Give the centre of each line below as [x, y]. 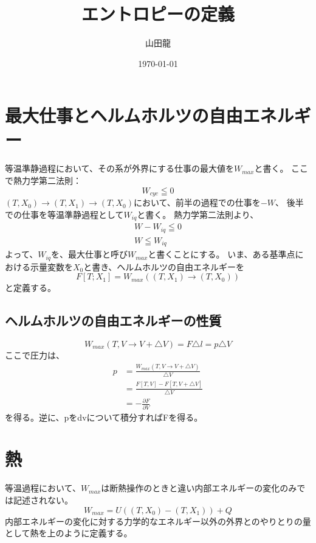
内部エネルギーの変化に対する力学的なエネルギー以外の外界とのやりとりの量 [158, 521]
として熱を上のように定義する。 [69, 533]
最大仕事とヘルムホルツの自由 [124, 115]
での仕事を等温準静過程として [64, 214]
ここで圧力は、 [35, 355]
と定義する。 [30, 288]
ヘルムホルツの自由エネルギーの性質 [113, 321]
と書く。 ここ [281, 168]
